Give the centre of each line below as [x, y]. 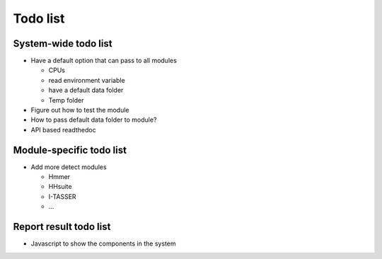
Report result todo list [62, 227]
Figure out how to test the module [80, 110]
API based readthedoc [63, 129]
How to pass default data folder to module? [94, 120]
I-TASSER [63, 196]
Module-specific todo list [70, 150]
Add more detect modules [69, 167]
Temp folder [66, 100]
